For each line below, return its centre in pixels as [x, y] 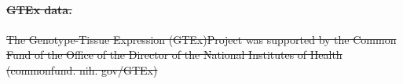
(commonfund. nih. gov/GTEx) [82, 69]
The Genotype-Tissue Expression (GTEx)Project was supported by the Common [201, 39]
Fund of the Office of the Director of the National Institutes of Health [174, 55]
